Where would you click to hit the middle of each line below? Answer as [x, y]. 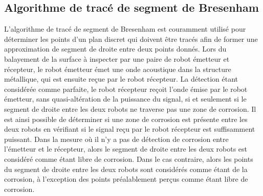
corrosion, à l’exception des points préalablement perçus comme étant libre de [126, 179]
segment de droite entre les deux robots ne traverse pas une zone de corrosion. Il [130, 108]
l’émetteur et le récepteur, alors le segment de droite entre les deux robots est [126, 149]
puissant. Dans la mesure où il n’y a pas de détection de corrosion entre [116, 139]
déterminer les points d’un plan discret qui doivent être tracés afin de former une [131, 39]
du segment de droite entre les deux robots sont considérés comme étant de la [126, 169]
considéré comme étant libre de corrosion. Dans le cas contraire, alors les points [129, 158]
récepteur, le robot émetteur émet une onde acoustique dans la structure [118, 69]
